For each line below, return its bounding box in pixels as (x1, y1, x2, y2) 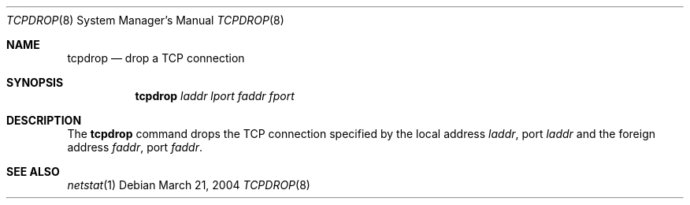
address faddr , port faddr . (67, 140, 203, 154)
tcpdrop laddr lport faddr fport (135, 89, 295, 102)
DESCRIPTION (6, 114, 82, 127)
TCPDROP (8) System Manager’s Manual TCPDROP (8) (6, 13, 284, 27)
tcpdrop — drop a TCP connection (67, 51, 245, 65)
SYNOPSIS (6, 76, 64, 89)
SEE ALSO (6, 165, 60, 178)
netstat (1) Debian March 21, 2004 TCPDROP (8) (67, 178, 310, 192)
